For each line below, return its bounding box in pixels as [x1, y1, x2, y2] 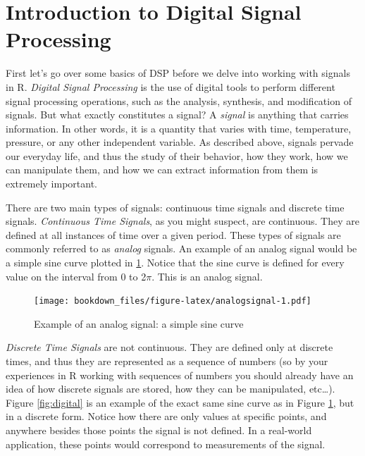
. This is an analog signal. [151, 269, 263, 283]
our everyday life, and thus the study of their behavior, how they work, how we [6, 148, 348, 163]
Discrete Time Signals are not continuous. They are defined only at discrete [6, 340, 333, 355]
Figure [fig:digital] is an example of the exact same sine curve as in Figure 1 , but [6, 395, 354, 409]
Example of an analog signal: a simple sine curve [34, 316, 244, 331]
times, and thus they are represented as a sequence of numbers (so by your [6, 354, 328, 369]
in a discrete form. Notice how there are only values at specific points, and [6, 409, 327, 424]
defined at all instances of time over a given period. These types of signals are [6, 227, 341, 242]
